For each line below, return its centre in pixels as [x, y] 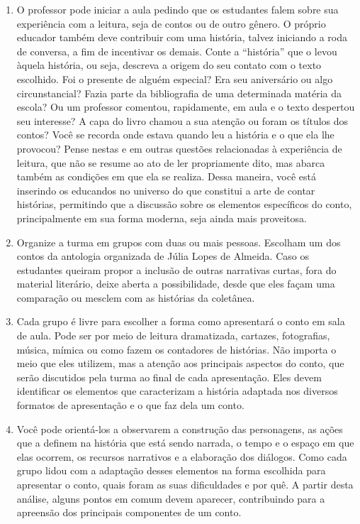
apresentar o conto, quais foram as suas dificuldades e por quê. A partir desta [185, 484]
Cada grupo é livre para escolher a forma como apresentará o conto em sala [181, 321]
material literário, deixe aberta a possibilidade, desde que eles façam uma [176, 284]
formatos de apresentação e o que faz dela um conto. [130, 405]
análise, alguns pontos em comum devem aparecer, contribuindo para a [171, 498]
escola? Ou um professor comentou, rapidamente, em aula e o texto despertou [186, 107]
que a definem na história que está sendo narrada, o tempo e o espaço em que [185, 443]
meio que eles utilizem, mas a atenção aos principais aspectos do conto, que [180, 363]
